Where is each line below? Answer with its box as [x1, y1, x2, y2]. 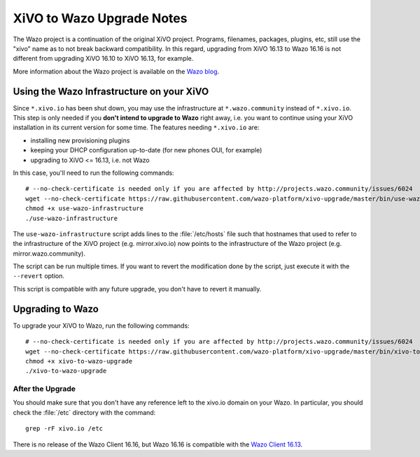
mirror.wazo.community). [13, 249, 85, 258]
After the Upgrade [13, 384, 76, 394]
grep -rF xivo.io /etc [25, 425, 104, 433]
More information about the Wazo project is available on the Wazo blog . [13, 67, 220, 75]
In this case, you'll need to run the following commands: [13, 168, 174, 177]
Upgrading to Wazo [13, 303, 99, 314]
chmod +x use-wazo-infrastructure [25, 205, 143, 212]
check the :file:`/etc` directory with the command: [13, 408, 156, 416]
